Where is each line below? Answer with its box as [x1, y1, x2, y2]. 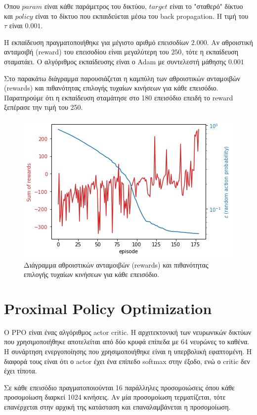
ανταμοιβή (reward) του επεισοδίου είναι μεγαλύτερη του [4, 46, 169, 57]
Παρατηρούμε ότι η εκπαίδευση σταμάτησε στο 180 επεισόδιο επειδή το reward [4, 92, 233, 102]
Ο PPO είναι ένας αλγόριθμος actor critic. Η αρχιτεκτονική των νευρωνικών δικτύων [4, 326, 252, 337]
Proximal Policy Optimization [4, 298, 212, 318]
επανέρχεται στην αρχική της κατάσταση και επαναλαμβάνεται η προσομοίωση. [4, 402, 231, 412]
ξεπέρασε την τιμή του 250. [4, 102, 83, 112]
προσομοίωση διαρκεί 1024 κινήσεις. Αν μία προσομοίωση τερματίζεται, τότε [4, 392, 226, 402]
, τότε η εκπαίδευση [181, 46, 239, 57]
